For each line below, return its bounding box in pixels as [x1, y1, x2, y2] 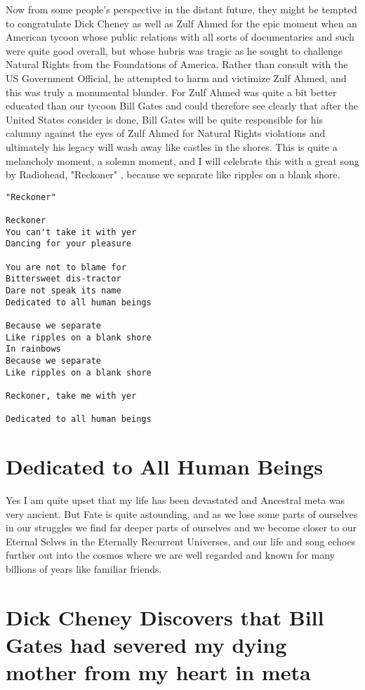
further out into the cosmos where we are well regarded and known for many [6, 548, 336, 562]
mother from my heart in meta [6, 658, 311, 686]
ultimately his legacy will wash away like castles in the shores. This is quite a [6, 139, 338, 154]
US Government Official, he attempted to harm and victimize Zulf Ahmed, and [6, 70, 347, 85]
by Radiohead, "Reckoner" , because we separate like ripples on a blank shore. [6, 167, 340, 182]
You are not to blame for [6, 262, 126, 272]
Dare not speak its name [6, 285, 121, 296]
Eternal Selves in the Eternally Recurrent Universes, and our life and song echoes [6, 533, 356, 548]
